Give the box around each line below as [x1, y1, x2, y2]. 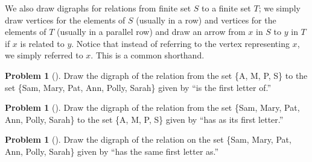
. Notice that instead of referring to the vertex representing [71, 37, 290, 49]
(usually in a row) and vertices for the [136, 13, 276, 26]
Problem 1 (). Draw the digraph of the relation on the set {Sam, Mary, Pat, [5, 133, 291, 146]
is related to [20, 37, 65, 49]
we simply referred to [5, 49, 83, 61]
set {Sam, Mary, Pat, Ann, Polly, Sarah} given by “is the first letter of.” [5, 81, 272, 93]
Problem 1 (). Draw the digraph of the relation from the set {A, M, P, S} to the [5, 69, 308, 81]
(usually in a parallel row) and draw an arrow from [57, 25, 246, 38]
